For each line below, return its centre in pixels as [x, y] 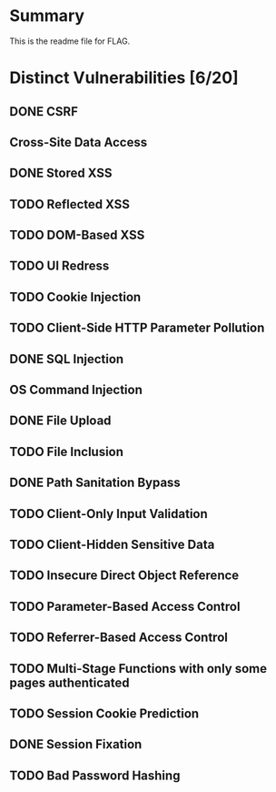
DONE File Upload [60, 421]
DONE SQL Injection [67, 359]
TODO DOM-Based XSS [77, 235]
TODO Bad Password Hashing [95, 775]
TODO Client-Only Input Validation [109, 514]
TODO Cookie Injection [75, 297]
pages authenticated [69, 682]
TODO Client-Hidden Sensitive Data [112, 544]
